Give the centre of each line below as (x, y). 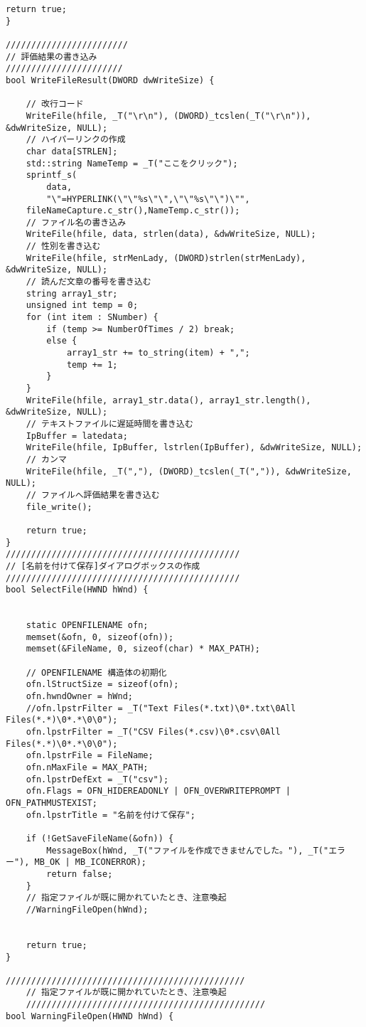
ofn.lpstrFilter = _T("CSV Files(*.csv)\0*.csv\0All (153, 732)
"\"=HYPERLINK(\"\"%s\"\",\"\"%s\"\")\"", (148, 199)
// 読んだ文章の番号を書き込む (88, 282)
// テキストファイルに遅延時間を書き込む (109, 424)
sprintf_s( (52, 175)
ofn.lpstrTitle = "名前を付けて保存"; (111, 815)
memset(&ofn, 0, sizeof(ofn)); (100, 637)
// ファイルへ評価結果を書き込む (93, 495)
